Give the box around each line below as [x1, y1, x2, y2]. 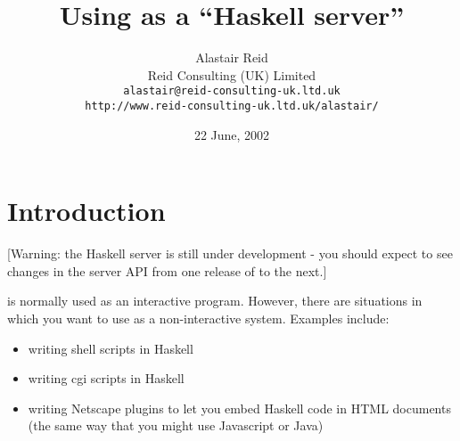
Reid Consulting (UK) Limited [147, 65, 316, 84]
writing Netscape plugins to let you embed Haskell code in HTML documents [28, 398, 451, 417]
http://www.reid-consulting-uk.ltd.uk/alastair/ [85, 99, 379, 112]
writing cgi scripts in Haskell [28, 369, 185, 388]
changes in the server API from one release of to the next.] [7, 261, 327, 280]
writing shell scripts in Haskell [28, 339, 193, 357]
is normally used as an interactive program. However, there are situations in [7, 291, 423, 310]
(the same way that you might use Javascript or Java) [28, 416, 324, 435]
